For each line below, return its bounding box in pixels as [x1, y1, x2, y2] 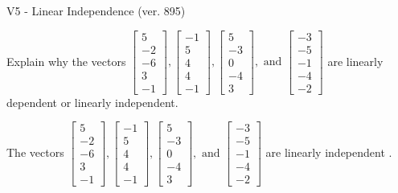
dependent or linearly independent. [6, 93, 178, 110]
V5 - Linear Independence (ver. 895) [6, 2, 186, 18]
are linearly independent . [265, 143, 392, 160]
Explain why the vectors [6, 52, 126, 69]
